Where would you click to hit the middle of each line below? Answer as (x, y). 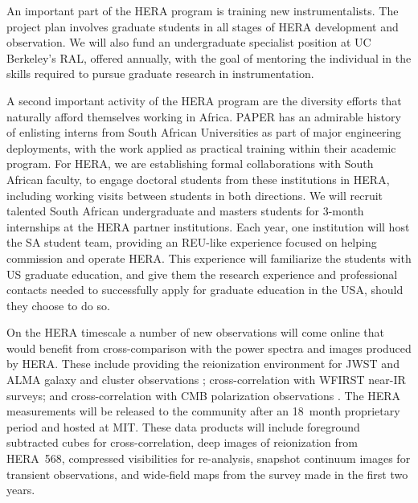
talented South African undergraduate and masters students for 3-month (185, 211)
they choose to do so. (58, 305)
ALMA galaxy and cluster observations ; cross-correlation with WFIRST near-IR (206, 380)
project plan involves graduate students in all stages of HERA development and (203, 26)
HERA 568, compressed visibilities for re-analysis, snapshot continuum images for (209, 458)
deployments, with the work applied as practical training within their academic (201, 147)
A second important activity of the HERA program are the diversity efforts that (204, 100)
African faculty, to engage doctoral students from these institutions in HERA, (198, 179)
